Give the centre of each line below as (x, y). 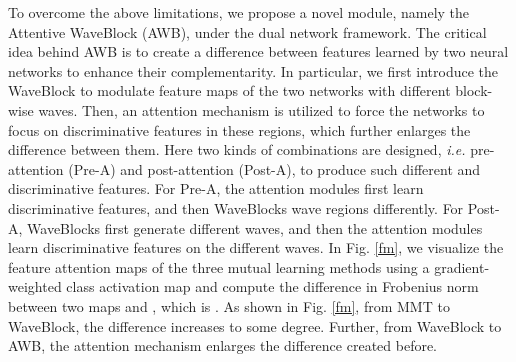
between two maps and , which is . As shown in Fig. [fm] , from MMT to (229, 305)
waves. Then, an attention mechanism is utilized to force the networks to (261, 109)
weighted (35, 286)
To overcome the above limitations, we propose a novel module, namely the (239, 12)
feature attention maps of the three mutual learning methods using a (219, 266)
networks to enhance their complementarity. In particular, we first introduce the (253, 70)
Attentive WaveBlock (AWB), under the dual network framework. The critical (247, 31)
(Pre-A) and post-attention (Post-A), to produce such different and (274, 168)
